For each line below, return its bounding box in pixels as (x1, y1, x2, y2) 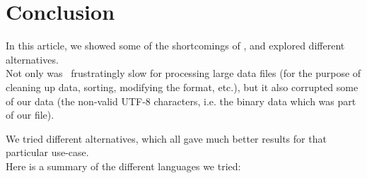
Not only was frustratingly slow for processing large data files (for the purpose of (6, 66, 361, 81)
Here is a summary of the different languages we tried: (6, 158, 241, 173)
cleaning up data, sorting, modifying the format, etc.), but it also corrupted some (6, 79, 359, 94)
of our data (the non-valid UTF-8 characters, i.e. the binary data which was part (6, 93, 356, 108)
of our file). (6, 107, 54, 122)
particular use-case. (6, 145, 89, 160)
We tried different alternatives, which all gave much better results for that (6, 131, 327, 146)
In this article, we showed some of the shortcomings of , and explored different (6, 38, 345, 53)
